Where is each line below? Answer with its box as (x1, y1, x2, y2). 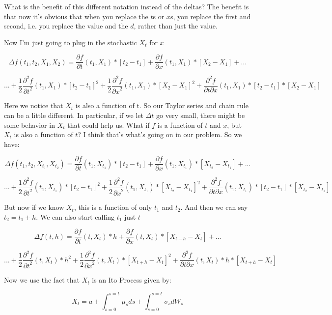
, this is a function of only (74, 202, 152, 212)
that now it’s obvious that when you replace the (4, 11, 148, 21)
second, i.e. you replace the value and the (4, 21, 128, 31)
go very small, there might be (156, 110, 245, 120)
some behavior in (4, 119, 55, 130)
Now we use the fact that (4, 275, 80, 285)
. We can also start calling (36, 211, 114, 222)
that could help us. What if (67, 119, 150, 130)
